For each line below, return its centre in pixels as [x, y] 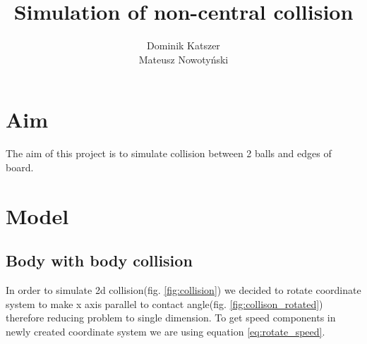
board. [20, 167]
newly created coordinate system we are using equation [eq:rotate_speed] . [166, 331]
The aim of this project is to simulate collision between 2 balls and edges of [169, 153]
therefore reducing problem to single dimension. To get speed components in [171, 318]
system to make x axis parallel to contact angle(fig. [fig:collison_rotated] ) [164, 303]
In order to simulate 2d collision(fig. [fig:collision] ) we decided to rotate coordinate [183, 290]
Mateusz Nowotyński [183, 59]
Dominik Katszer [183, 45]
